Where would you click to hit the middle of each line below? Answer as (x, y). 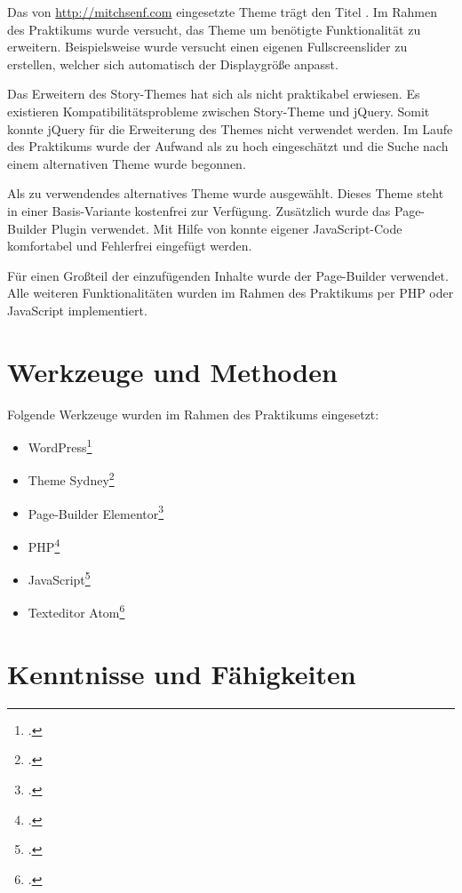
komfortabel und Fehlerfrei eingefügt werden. (130, 246)
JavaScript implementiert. (77, 310)
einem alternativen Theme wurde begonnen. (127, 163)
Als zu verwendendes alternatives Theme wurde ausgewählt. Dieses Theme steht (226, 193)
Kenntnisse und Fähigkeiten (182, 673)
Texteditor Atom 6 (76, 611)
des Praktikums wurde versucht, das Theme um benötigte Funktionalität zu (214, 29)
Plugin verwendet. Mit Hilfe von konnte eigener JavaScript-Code (227, 228)
